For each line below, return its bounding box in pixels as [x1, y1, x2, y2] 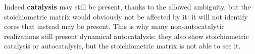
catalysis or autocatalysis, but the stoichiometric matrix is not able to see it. [4, 40, 241, 51]
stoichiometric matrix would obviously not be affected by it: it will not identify [4, 11, 248, 21]
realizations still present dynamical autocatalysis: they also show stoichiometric [4, 30, 249, 41]
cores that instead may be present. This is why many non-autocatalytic [4, 21, 225, 31]
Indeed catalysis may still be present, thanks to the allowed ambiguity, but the [4, 1, 251, 11]
